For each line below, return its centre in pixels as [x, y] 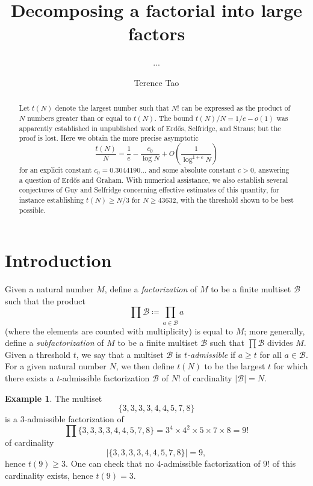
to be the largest [235, 366]
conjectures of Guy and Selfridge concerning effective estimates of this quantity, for [149, 190]
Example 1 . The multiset [54, 398]
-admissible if [212, 354]
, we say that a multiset [120, 354]
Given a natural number [49, 289]
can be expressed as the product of [236, 108]
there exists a [29, 378]
